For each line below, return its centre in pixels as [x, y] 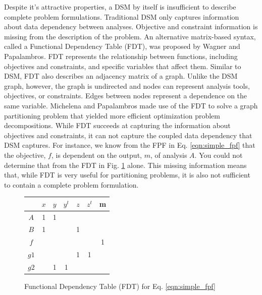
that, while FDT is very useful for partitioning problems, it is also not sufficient [127, 175]
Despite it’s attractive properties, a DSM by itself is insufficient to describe [120, 7]
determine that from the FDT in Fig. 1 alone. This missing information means [125, 165]
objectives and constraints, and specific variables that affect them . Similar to [123, 66]
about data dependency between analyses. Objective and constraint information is [131, 26]
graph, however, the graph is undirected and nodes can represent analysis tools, [127, 85]
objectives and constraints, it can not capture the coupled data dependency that [128, 135]
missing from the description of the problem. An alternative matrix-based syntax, [130, 36]
